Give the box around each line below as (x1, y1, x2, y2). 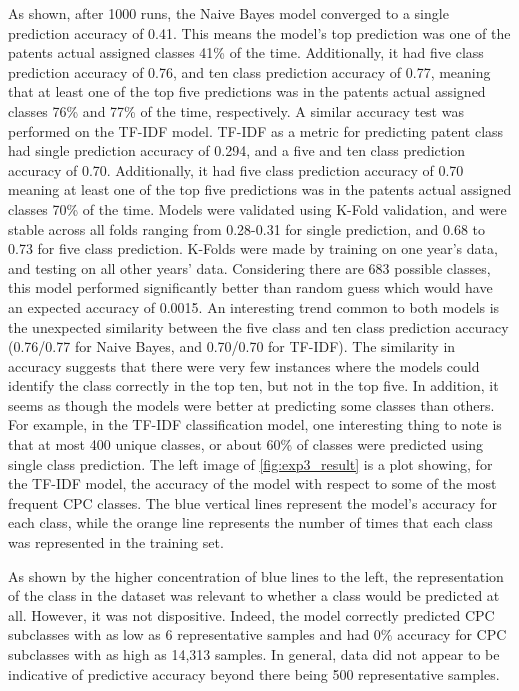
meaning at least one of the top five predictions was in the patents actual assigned (8, 179, 512, 200)
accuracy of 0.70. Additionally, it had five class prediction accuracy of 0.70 (8, 159, 464, 180)
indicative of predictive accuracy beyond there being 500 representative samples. (8, 663, 500, 684)
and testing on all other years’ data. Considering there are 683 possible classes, (8, 257, 491, 278)
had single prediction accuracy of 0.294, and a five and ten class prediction (8, 140, 465, 161)
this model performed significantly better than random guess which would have (8, 277, 493, 298)
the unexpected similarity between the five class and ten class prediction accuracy (8, 316, 509, 337)
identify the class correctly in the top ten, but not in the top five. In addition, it (8, 375, 499, 396)
